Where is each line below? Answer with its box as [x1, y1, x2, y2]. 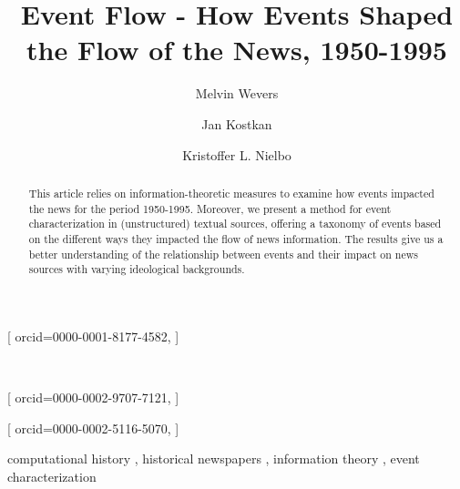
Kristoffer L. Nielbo [182, 145, 291, 164]
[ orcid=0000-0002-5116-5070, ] [7, 418, 179, 437]
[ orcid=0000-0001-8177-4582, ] [7, 326, 179, 345]
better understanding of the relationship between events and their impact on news [28, 246, 418, 261]
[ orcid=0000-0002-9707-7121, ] [7, 388, 179, 407]
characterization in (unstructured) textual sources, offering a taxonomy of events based [28, 216, 442, 231]
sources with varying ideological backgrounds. [28, 261, 245, 277]
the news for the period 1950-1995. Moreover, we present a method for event [28, 200, 392, 216]
